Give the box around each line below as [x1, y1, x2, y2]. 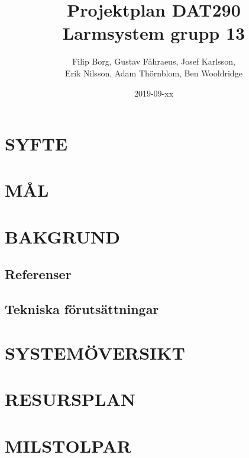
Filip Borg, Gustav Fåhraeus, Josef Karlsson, [72, 55, 235, 68]
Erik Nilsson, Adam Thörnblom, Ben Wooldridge [65, 66, 242, 79]
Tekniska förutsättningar [5, 300, 159, 318]
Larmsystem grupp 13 [62, 21, 245, 45]
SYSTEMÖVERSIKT [5, 340, 185, 364]
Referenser [5, 265, 72, 283]
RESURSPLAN [5, 387, 135, 411]
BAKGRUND [5, 224, 120, 248]
